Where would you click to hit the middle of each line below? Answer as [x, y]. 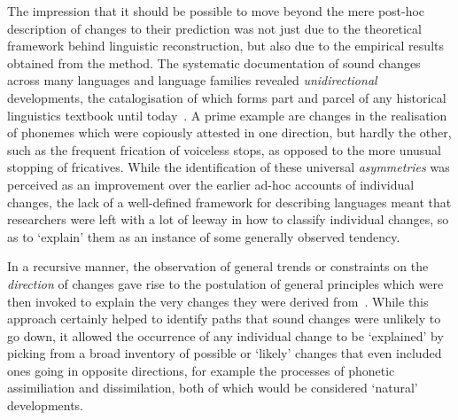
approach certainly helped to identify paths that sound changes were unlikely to [224, 319]
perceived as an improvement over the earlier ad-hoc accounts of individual [211, 184]
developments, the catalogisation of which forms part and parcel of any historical [227, 97]
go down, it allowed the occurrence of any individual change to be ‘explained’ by [225, 335]
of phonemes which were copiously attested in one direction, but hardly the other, [229, 132]
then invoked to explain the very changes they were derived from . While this [218, 301]
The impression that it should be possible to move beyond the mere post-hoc [216, 11]
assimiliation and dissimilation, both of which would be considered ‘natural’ [213, 388]
